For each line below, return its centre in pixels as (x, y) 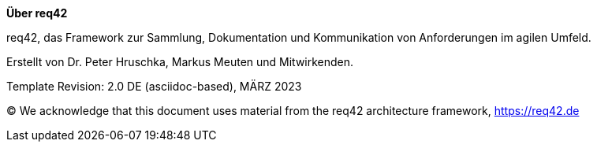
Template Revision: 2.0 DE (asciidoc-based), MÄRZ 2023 (154, 86)
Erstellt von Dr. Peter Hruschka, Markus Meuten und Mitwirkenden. (180, 62)
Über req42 (37, 13)
